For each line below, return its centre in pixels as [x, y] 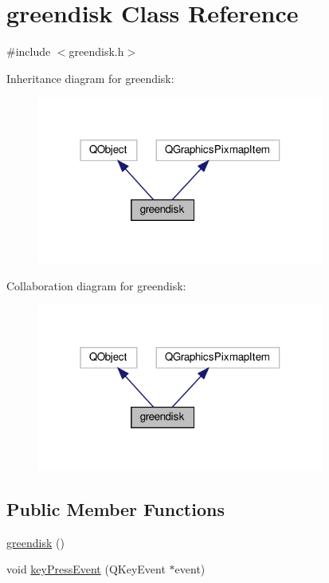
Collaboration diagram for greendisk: [96, 285]
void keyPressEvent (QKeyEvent [86, 569]
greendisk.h [96, 51]
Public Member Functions [116, 508]
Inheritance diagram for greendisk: [90, 78]
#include [29, 51]
